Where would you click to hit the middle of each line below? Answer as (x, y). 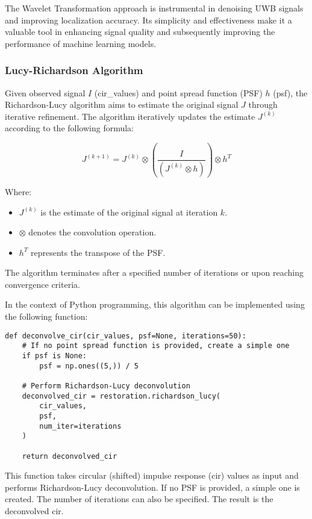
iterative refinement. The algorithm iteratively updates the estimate (130, 116)
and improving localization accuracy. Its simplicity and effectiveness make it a (148, 20)
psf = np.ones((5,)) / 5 (89, 366)
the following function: (46, 316)
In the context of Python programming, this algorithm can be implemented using (155, 304)
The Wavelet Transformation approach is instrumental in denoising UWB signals (154, 8)
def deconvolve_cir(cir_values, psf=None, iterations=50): (126, 336)
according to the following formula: (69, 128)
